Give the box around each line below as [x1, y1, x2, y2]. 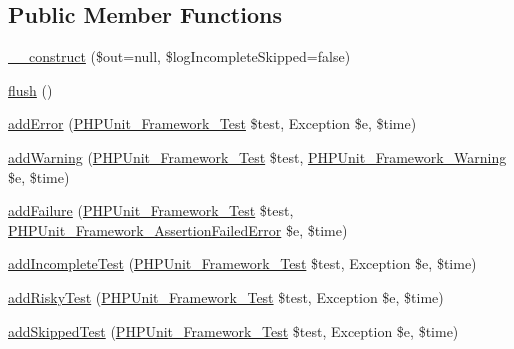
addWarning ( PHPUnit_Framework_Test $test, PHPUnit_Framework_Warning [8, 146, 507, 167]
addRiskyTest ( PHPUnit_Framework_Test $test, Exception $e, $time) [8, 286, 444, 307]
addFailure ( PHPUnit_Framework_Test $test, [8, 200, 294, 221]
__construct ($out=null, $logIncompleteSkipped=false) [8, 46, 351, 67]
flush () [8, 79, 53, 100]
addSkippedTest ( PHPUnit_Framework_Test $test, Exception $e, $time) [8, 320, 459, 341]
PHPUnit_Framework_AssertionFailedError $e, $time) [8, 219, 348, 240]
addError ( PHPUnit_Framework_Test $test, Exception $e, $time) [8, 113, 417, 134]
